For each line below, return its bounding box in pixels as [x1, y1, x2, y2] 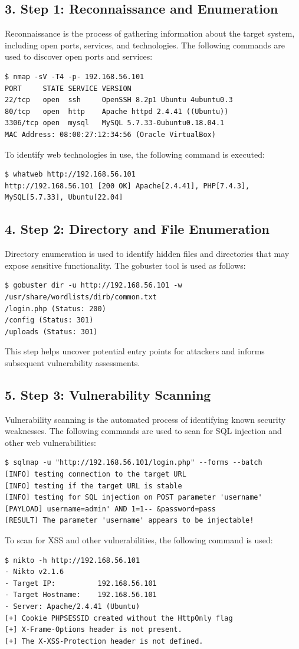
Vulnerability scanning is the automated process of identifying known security [5, 413, 286, 425]
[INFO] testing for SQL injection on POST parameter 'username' [5, 493, 262, 502]
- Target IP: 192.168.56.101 [5, 579, 157, 588]
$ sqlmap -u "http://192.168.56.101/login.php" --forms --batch [5, 458, 262, 467]
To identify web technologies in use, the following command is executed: [5, 148, 265, 160]
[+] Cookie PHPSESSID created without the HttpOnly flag [5, 614, 233, 622]
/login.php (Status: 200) [5, 304, 106, 313]
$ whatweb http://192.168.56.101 [5, 170, 136, 179]
